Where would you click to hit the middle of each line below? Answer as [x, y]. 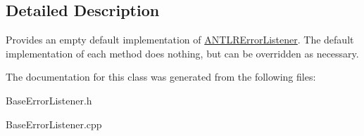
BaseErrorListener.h [49, 100]
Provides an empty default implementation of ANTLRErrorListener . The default [180, 40]
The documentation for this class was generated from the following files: [161, 77]
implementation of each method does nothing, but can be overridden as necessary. [182, 53]
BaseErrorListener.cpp [54, 124]
